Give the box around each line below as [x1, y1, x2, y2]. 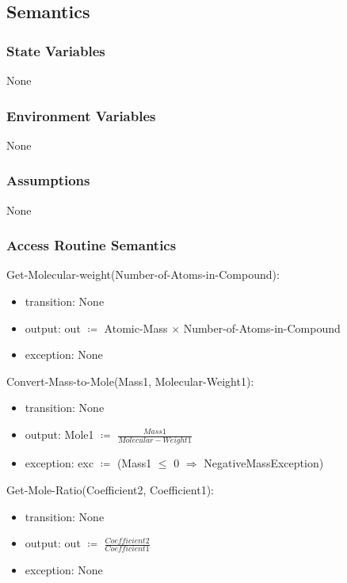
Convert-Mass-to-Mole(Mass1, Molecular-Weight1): [6, 372, 254, 389]
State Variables [6, 40, 105, 60]
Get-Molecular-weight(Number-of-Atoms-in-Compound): [6, 266, 280, 283]
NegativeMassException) [204, 455, 324, 471]
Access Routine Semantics [6, 235, 177, 255]
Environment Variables [6, 105, 156, 125]
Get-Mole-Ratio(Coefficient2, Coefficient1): [6, 481, 214, 497]
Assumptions [6, 170, 90, 190]
